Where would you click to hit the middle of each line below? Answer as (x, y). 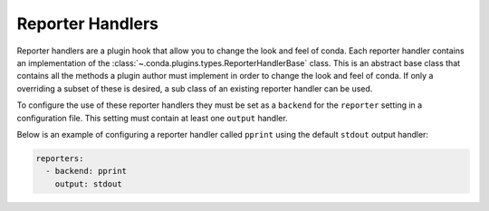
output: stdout (88, 184)
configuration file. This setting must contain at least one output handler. (153, 118)
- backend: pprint (86, 171)
